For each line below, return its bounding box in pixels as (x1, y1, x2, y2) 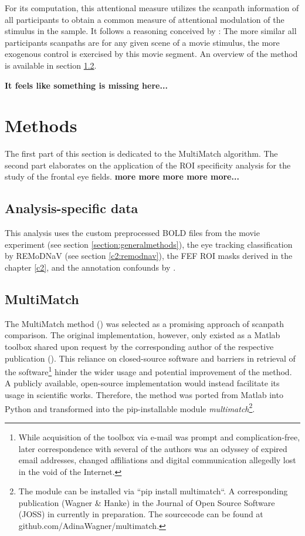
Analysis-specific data (5, 199, 138, 217)
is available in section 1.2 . (5, 59, 97, 71)
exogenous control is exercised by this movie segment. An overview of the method (5, 48, 298, 60)
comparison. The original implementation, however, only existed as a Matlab (5, 329, 280, 341)
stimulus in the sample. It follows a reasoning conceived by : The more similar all (5, 25, 297, 37)
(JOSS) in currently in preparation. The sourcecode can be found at (18, 508, 263, 520)
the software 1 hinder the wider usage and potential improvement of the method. (5, 364, 292, 377)
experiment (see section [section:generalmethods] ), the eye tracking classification (5, 238, 293, 250)
